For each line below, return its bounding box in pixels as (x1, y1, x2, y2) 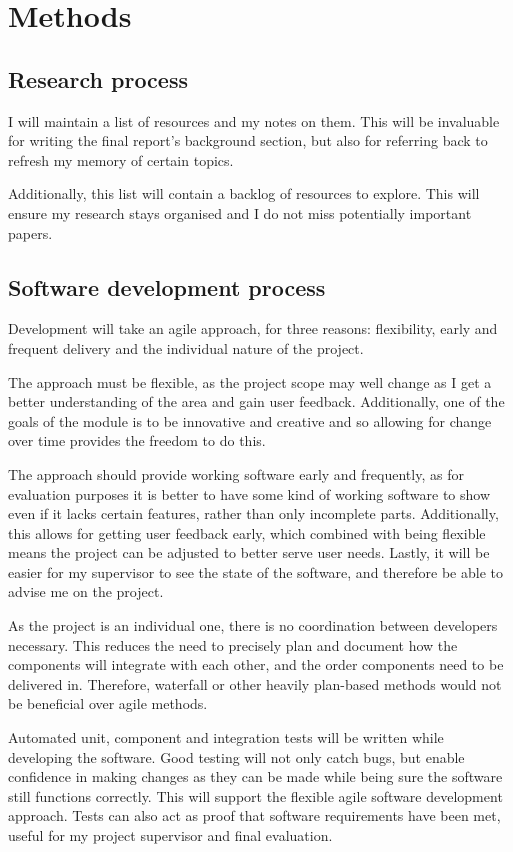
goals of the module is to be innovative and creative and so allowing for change (8, 410, 492, 431)
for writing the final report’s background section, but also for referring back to (8, 130, 488, 151)
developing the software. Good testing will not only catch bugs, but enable (8, 746, 465, 767)
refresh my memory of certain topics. (8, 149, 234, 170)
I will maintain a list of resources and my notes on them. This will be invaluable (8, 110, 500, 131)
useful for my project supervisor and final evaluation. (8, 825, 333, 845)
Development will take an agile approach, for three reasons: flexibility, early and (8, 318, 498, 339)
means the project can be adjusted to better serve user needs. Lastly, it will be (8, 542, 490, 563)
